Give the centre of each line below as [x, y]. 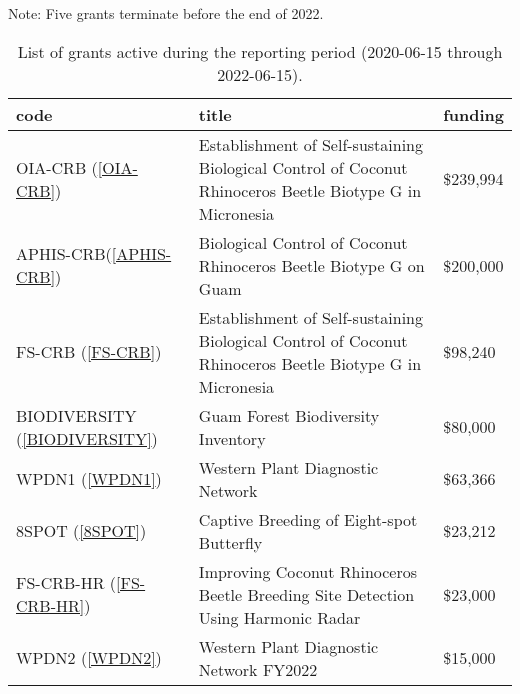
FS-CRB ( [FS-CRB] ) [89, 352]
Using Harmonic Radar [279, 617]
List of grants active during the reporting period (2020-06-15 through [260, 51]
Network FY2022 [258, 669]
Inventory [232, 438]
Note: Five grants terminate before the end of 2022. [166, 13]
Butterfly [230, 542]
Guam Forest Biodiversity [289, 415]
